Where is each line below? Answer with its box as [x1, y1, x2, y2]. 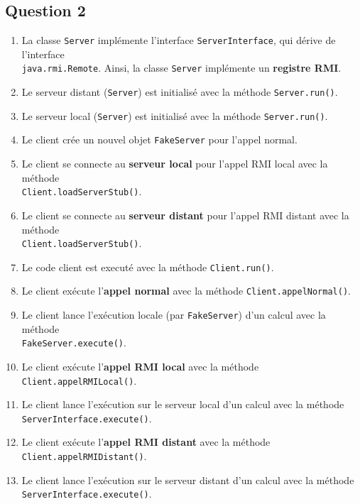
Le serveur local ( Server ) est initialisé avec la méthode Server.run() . [21, 108, 328, 123]
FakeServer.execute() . [21, 335, 126, 350]
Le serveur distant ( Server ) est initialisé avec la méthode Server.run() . [21, 84, 338, 99]
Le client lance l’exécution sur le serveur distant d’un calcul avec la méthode [21, 472, 354, 487]
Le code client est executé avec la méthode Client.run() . [21, 259, 274, 274]
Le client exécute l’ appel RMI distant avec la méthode [21, 434, 271, 449]
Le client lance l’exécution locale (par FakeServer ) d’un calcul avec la [21, 307, 326, 322]
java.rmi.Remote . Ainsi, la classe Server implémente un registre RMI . [21, 60, 342, 75]
